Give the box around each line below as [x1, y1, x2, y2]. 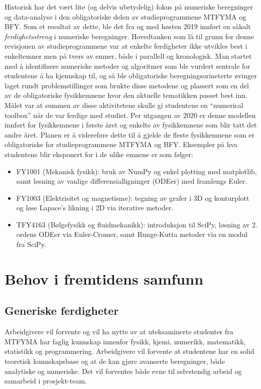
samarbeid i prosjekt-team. [5, 375, 87, 386]
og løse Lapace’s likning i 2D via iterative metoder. [16, 202, 174, 213]
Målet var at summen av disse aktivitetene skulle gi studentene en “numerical [5, 99, 243, 110]
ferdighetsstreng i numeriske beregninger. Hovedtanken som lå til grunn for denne [5, 31, 254, 41]
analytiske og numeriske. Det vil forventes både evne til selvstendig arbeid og [5, 365, 242, 376]
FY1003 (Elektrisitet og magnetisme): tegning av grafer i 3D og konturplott [16, 192, 249, 203]
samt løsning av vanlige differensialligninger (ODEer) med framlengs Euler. [16, 176, 247, 186]
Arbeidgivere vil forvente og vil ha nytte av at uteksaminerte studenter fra [5, 326, 233, 337]
